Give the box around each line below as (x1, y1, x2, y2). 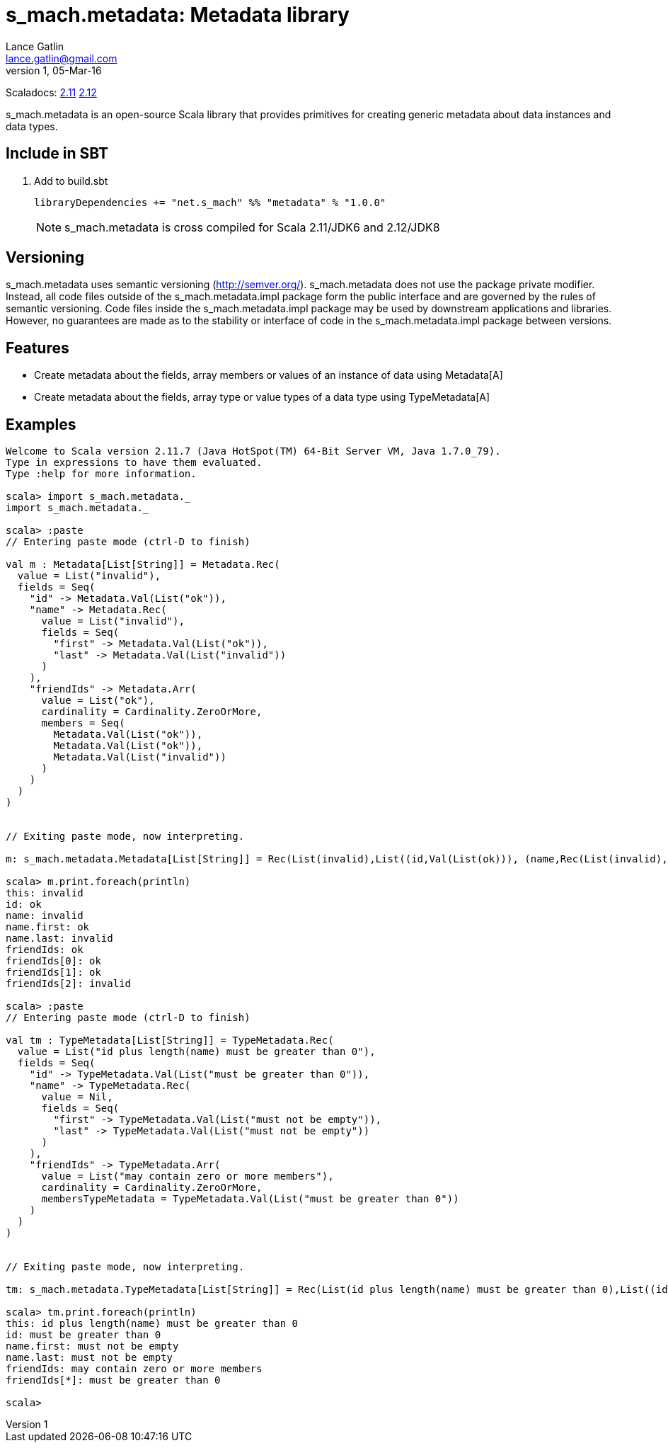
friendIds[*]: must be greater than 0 (6, 1374, 221, 1386)
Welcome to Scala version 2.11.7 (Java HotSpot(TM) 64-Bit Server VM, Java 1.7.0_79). (6, 445, 501, 457)
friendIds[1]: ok (6, 967, 101, 979)
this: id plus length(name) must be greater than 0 (6, 1318, 299, 1330)
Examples (6, 415, 76, 433)
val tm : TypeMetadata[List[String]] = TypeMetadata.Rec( (6, 1034, 334, 1047)
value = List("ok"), (41, 695, 155, 707)
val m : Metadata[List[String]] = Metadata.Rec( (6, 559, 280, 571)
